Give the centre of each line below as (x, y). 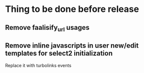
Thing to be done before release (72, 9)
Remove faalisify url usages (48, 28)
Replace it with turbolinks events (38, 65)
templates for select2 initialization (59, 53)
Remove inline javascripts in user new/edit (72, 46)
